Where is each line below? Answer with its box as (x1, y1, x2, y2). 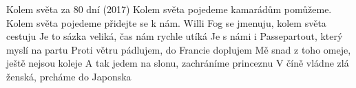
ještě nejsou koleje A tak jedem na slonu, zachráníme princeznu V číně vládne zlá (6, 56, 349, 70)
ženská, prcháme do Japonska (6, 69, 132, 83)
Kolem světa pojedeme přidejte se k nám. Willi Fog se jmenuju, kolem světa (6, 15, 326, 30)
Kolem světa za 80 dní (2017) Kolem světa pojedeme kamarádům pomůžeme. (6, 2, 332, 16)
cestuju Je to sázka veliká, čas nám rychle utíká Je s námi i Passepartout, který (6, 29, 343, 43)
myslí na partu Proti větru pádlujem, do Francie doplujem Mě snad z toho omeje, (6, 42, 351, 56)
